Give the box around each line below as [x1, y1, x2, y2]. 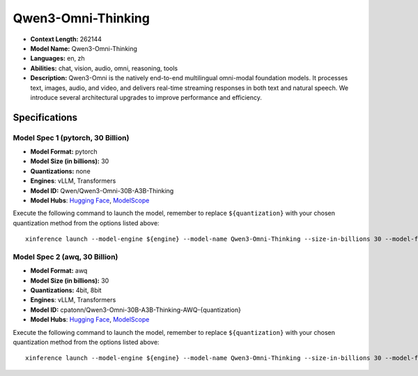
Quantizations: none [30, 167, 91, 175]
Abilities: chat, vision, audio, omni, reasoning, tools [30, 63, 178, 73]
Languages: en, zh [30, 54, 85, 63]
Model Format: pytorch [30, 147, 98, 156]
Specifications [13, 112, 78, 123]
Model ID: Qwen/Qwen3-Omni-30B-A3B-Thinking [30, 186, 174, 195]
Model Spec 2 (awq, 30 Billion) [13, 252, 118, 262]
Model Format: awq [30, 266, 88, 275]
